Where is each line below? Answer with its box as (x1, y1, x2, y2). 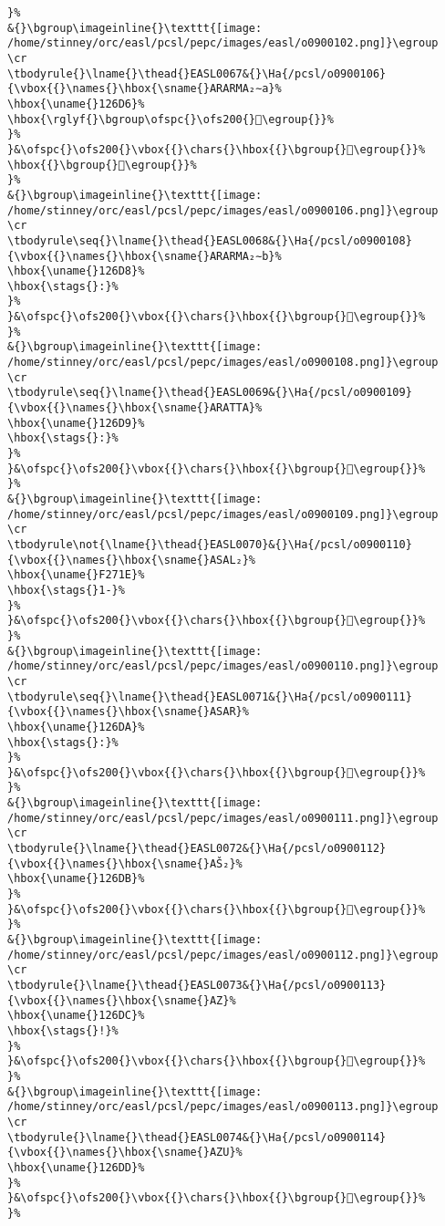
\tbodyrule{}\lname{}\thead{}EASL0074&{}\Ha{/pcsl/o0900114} (7, 1130, 387, 1144)
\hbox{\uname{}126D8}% (7, 265, 145, 278)
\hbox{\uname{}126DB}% (7, 872, 145, 886)
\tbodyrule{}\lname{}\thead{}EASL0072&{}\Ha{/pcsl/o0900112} (7, 842, 387, 856)
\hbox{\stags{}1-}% (7, 583, 125, 597)
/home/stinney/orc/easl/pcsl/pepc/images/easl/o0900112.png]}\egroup (7, 948, 439, 961)
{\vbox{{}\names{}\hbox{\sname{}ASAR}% (7, 705, 249, 719)
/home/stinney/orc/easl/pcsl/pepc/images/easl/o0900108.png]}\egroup (7, 356, 439, 369)
